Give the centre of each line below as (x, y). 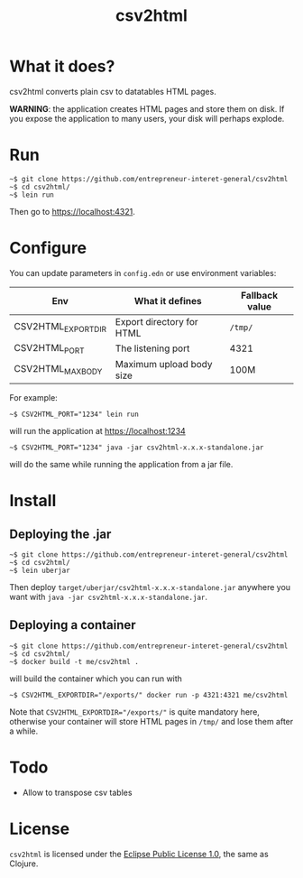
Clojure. (24, 864)
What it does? (62, 66)
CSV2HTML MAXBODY (58, 370)
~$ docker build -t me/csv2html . (74, 661)
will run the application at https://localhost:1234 (98, 431)
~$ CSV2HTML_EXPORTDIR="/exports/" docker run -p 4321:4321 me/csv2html (149, 695)
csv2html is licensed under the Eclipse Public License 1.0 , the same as (139, 854)
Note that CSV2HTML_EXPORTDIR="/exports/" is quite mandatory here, (134, 712)
